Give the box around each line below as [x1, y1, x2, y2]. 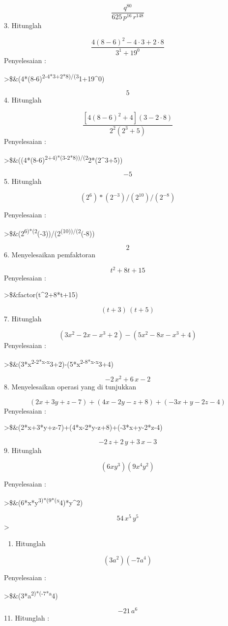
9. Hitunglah [4, 445, 42, 455]
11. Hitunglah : [4, 613, 50, 623]
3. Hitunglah [4, 20, 42, 31]
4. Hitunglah [4, 95, 42, 105]
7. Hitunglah [4, 313, 42, 323]
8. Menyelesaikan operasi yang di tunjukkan [4, 382, 136, 392]
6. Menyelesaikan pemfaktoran [4, 249, 96, 260]
